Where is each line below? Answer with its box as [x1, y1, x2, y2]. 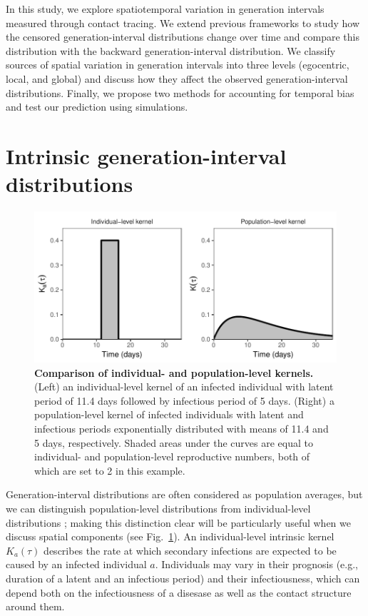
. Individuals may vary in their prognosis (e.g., [155, 557, 359, 572]
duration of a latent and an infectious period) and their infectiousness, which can [6, 570, 360, 585]
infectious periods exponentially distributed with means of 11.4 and [34, 421, 329, 436]
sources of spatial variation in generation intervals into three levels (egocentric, [6, 57, 349, 72]
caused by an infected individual [6, 557, 147, 572]
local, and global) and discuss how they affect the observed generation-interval [6, 71, 348, 86]
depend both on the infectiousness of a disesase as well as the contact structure [6, 585, 352, 600]
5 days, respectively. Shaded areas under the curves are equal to [34, 435, 313, 450]
